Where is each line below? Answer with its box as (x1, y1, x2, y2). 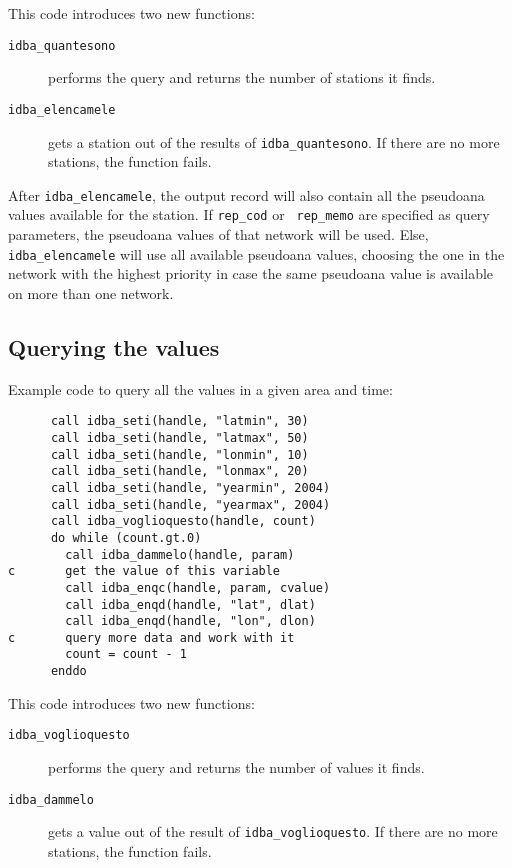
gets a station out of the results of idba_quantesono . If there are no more (48, 131, 500, 152)
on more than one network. (8, 282, 174, 303)
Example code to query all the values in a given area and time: (8, 378, 393, 399)
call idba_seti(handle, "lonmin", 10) (50, 447, 309, 462)
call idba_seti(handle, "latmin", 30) (50, 414, 309, 429)
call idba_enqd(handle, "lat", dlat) (65, 597, 316, 612)
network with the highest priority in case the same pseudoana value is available (8, 263, 494, 284)
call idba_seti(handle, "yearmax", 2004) (50, 497, 331, 512)
